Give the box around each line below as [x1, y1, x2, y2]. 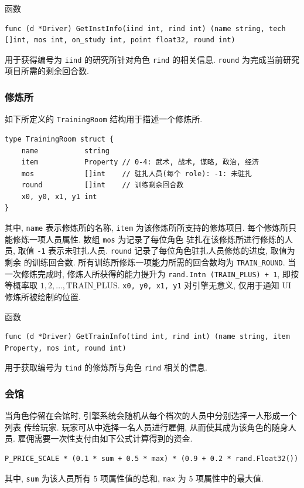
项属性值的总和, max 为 [100, 472, 186, 484]
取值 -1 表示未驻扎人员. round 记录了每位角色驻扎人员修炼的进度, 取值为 [18, 244, 295, 257]
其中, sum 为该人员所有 [5, 472, 91, 484]
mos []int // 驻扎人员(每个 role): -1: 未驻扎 [21, 169, 252, 178]
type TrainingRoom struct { [5, 134, 114, 143]
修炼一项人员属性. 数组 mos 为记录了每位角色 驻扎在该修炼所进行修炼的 [12, 233, 285, 245]
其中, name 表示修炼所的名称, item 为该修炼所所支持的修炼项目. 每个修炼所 [5, 221, 289, 234]
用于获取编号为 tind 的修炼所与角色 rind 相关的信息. [5, 361, 207, 373]
